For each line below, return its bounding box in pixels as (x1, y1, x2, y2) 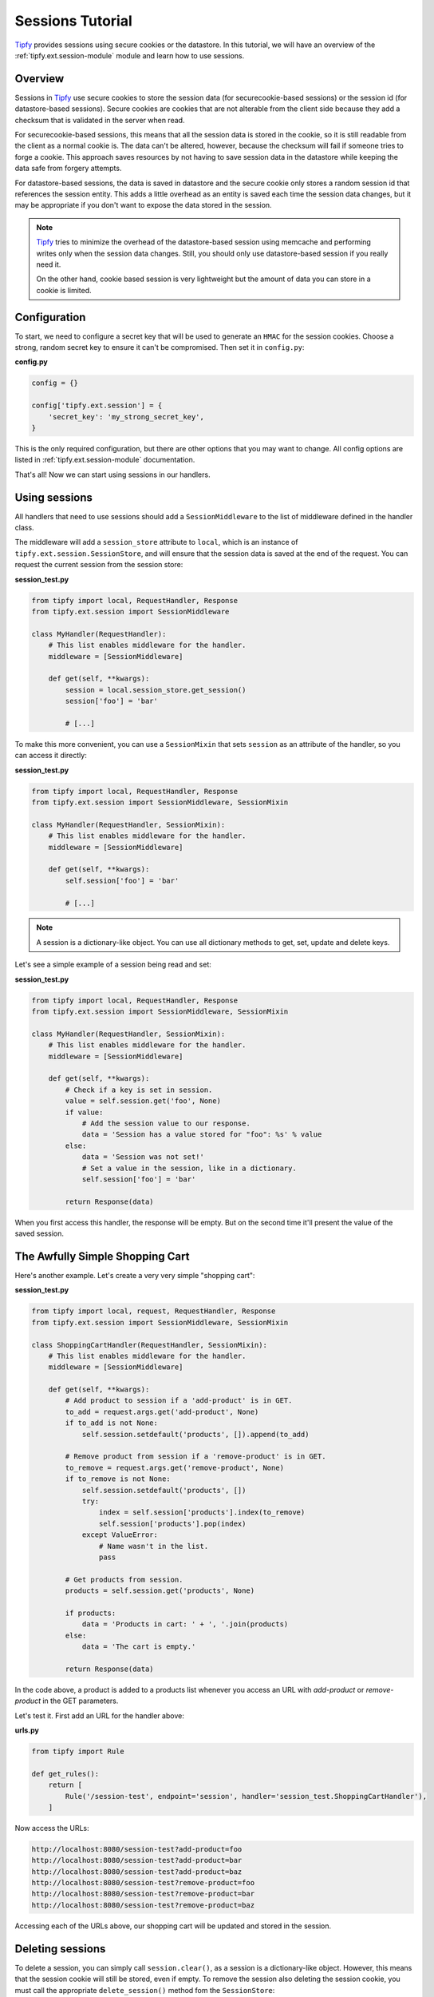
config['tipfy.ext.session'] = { (31, 401, 163, 411)
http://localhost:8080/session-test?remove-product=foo (31, 1878, 255, 1888)
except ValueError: (81, 1531, 159, 1539)
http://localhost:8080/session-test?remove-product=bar (31, 1889, 255, 1899)
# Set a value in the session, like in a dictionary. (81, 1163, 297, 1173)
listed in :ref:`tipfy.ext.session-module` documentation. (14, 455, 195, 465)
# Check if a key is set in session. (65, 1085, 213, 1094)
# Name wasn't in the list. (98, 1542, 209, 1550)
